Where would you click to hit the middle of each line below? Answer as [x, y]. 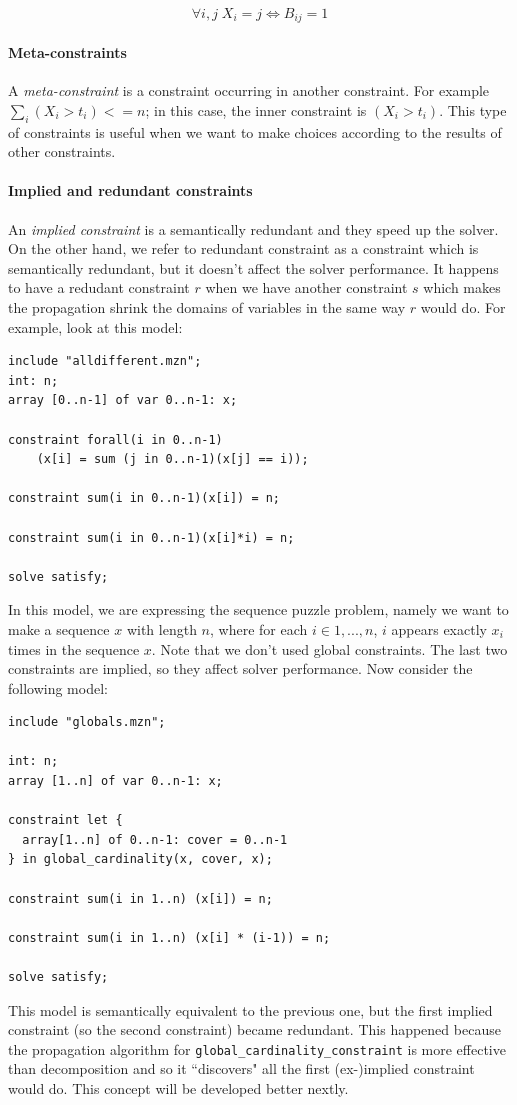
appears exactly [439, 628]
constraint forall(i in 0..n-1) [115, 439]
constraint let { [65, 820]
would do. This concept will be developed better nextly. [178, 1088]
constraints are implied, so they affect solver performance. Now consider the [240, 668]
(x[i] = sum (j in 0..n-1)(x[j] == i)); [172, 459]
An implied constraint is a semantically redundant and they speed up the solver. [253, 228]
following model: [58, 687]
